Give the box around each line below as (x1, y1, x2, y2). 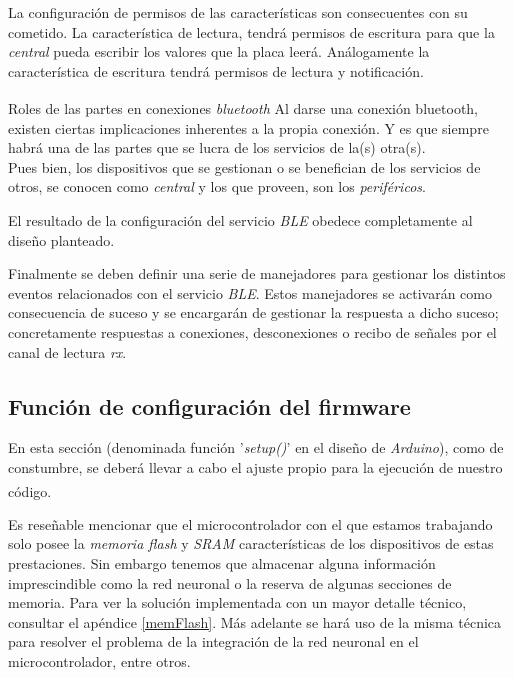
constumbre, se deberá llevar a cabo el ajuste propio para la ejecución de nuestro (8, 456, 503, 477)
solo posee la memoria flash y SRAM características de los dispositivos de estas (8, 533, 494, 554)
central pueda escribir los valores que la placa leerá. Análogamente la (8, 41, 430, 62)
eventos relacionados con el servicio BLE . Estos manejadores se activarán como (8, 282, 492, 303)
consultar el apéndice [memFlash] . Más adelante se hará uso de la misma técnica (8, 611, 502, 632)
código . (8, 480, 52, 501)
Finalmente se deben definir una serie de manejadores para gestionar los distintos (8, 263, 506, 284)
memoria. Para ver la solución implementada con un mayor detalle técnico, (8, 592, 467, 613)
